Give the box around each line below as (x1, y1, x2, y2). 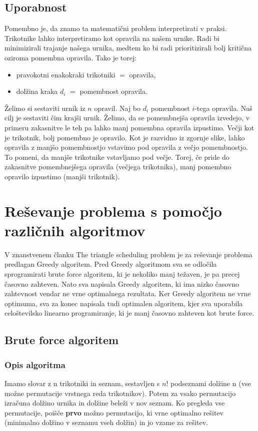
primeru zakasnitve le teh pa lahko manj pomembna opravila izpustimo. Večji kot (4, 122, 254, 132)
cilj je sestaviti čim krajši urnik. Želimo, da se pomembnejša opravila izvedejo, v (4, 112, 250, 123)
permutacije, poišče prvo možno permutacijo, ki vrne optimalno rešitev (4, 407, 224, 418)
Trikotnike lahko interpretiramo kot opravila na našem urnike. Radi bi (4, 32, 219, 43)
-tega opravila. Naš (194, 102, 252, 113)
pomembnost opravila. (79, 86, 147, 96)
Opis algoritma (4, 358, 65, 371)
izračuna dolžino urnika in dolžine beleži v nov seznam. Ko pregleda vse (4, 398, 225, 408)
